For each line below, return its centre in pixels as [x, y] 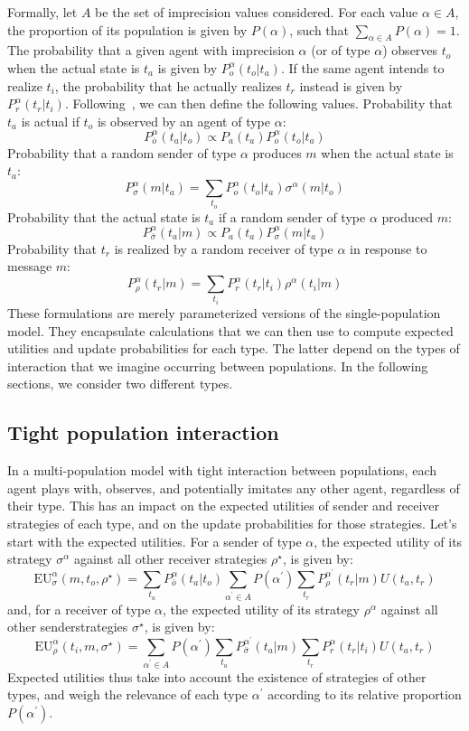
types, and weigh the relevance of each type [128, 694]
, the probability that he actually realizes [168, 85]
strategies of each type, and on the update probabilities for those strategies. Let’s [232, 523]
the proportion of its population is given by [127, 29]
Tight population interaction [143, 432]
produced [407, 216]
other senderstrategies [68, 627]
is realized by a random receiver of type [224, 248]
